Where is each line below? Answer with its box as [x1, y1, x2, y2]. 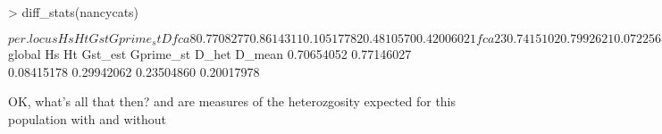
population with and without [8, 109, 167, 128]
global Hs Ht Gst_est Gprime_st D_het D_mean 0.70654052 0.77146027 [8, 45, 412, 63]
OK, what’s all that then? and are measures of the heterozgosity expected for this [8, 92, 457, 111]
